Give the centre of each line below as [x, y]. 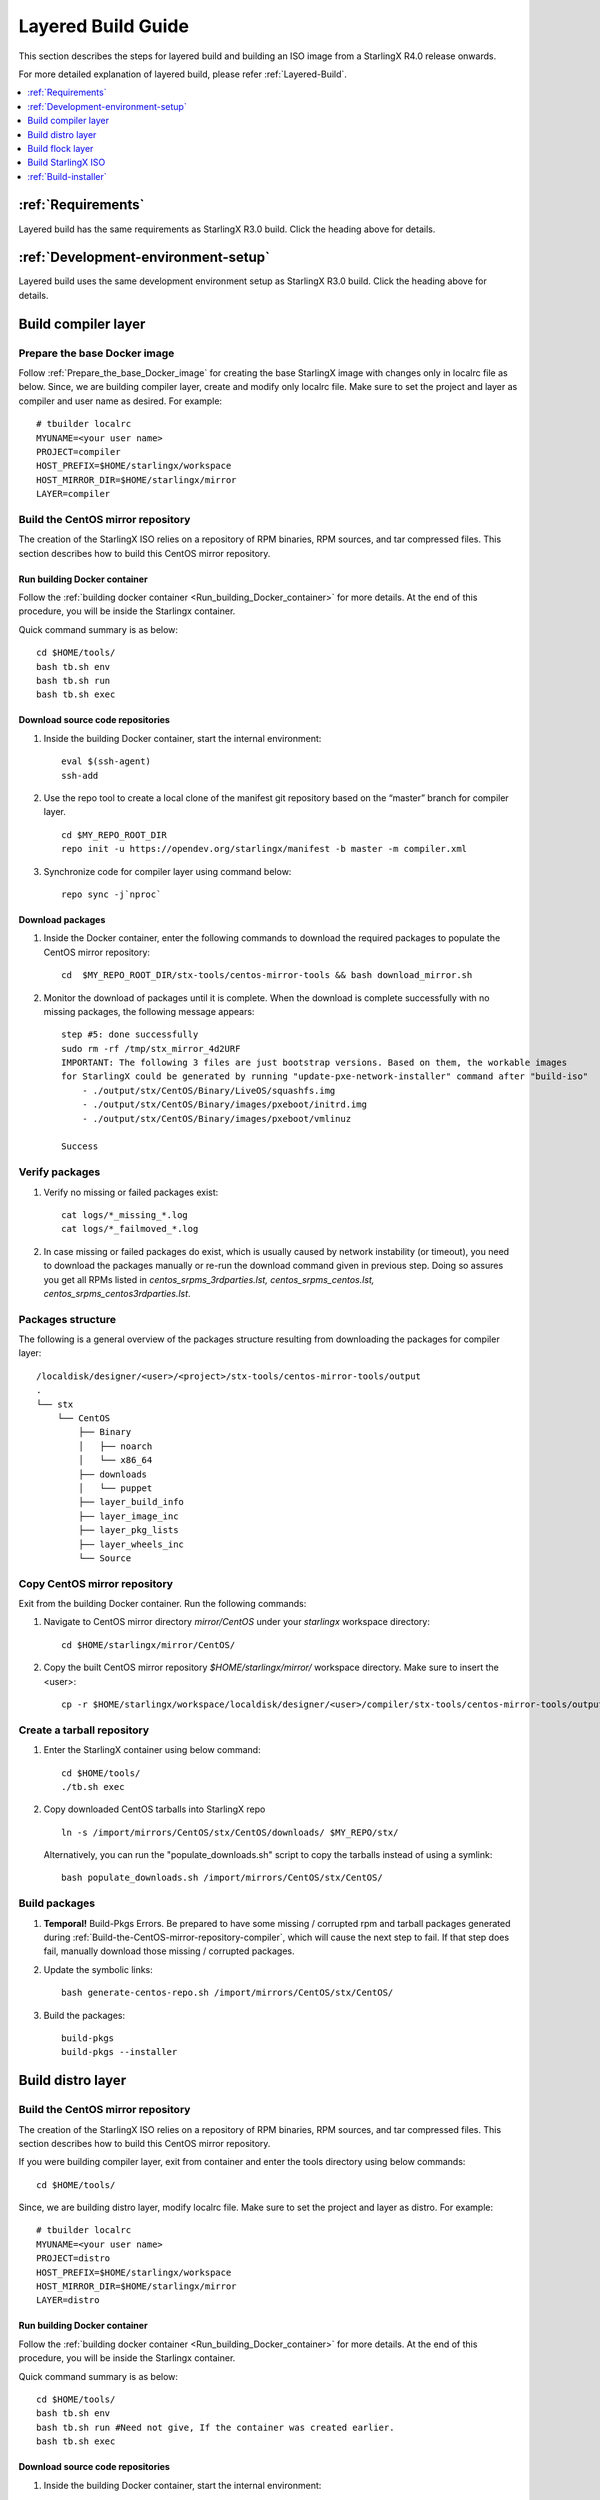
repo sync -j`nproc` [111, 894]
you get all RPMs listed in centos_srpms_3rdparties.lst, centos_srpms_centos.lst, [209, 1279]
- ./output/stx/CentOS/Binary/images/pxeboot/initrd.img [224, 1104]
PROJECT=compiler [78, 451]
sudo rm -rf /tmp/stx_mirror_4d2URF [151, 1048]
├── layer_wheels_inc [131, 1544]
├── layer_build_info [131, 1502]
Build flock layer [60, 148]
